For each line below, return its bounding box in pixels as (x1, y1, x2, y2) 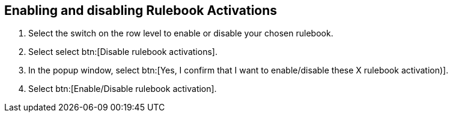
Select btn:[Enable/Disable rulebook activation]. (28, 84, 217, 94)
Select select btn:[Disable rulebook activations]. (28, 47, 217, 57)
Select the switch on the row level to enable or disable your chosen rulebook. (28, 28, 333, 39)
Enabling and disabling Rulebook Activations (4, 3, 278, 18)
